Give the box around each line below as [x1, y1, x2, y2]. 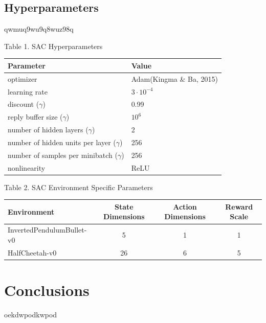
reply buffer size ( [8, 111, 63, 122]
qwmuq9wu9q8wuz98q [4, 24, 74, 34]
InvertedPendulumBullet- [8, 224, 87, 235]
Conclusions [4, 279, 90, 300]
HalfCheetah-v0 [8, 247, 57, 258]
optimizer [8, 73, 37, 84]
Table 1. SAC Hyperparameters [4, 40, 103, 51]
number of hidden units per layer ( [8, 136, 116, 147]
